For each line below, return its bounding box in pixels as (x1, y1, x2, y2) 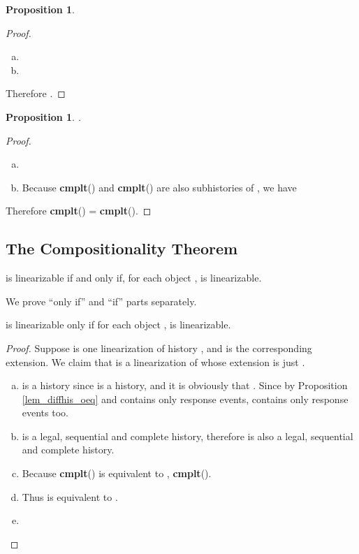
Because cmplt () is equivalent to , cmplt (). (22, 466, 212, 481)
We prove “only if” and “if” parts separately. (6, 293, 197, 308)
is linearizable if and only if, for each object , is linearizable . (6, 270, 262, 285)
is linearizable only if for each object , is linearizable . (6, 317, 231, 332)
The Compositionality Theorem (6, 238, 238, 259)
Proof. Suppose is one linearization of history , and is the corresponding (6, 340, 312, 355)
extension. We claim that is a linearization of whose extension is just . (6, 354, 305, 369)
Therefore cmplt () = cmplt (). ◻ (6, 203, 152, 218)
